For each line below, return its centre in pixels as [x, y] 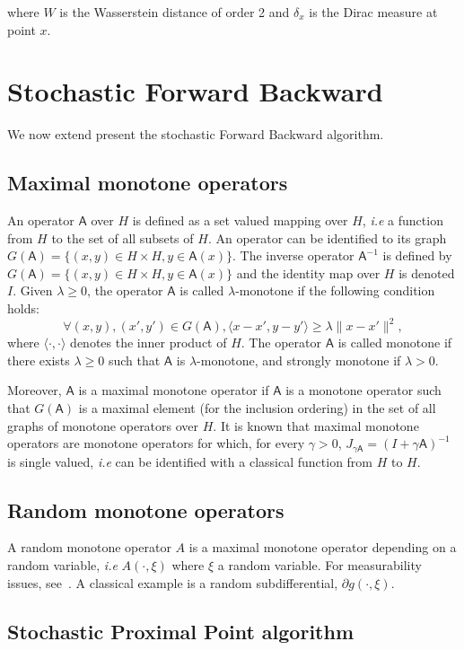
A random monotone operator [89, 547]
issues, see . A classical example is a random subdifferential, [173, 582]
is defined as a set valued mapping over [240, 220]
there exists [39, 360]
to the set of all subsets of [123, 237]
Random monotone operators [146, 509]
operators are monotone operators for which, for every [156, 443]
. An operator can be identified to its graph [327, 237]
